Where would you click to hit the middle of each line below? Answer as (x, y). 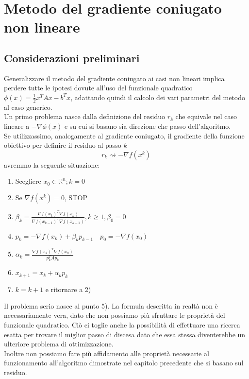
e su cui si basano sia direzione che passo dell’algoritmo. (148, 126)
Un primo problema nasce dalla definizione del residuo (85, 116)
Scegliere (28, 181)
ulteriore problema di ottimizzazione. (59, 344)
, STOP (76, 197)
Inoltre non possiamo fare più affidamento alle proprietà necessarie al (107, 353)
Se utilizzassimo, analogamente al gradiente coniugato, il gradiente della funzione (124, 135)
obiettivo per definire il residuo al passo (63, 145)
